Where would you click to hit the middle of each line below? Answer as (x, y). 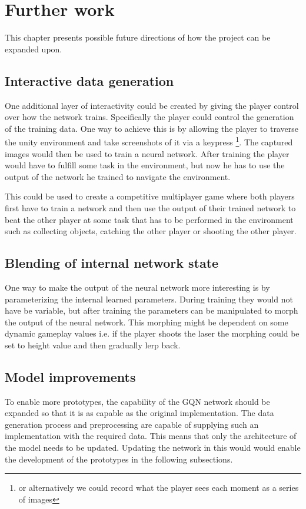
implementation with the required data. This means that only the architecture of (151, 436)
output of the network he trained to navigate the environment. (118, 176)
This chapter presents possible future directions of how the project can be (138, 37)
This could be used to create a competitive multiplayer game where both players (150, 196)
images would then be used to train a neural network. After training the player (147, 153)
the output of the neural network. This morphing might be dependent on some (147, 322)
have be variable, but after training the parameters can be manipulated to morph (152, 310)
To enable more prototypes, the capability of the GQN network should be (137, 401)
